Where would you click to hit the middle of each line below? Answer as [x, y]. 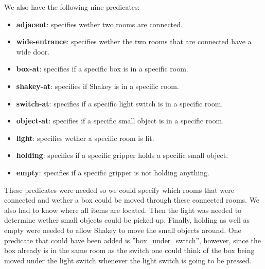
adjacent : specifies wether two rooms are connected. [99, 24]
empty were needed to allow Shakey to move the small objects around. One [123, 230]
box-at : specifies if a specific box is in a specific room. [102, 69]
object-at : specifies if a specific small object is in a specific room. [120, 121]
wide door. [33, 51]
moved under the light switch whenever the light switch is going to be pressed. [128, 260]
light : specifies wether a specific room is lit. [85, 138]
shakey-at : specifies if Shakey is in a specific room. [98, 86]
